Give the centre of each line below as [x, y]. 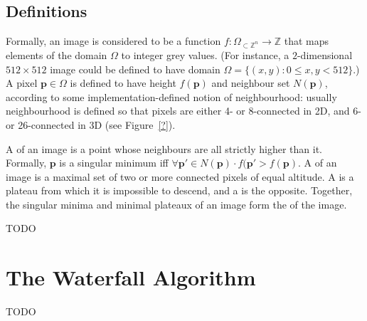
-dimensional [325, 54]
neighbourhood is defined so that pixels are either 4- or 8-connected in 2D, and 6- [183, 111]
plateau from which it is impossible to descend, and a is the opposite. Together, [179, 190]
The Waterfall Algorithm [131, 277]
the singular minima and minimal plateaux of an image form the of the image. [176, 204]
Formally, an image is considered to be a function [113, 41]
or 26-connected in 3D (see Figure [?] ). [91, 124]
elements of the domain [57, 54]
